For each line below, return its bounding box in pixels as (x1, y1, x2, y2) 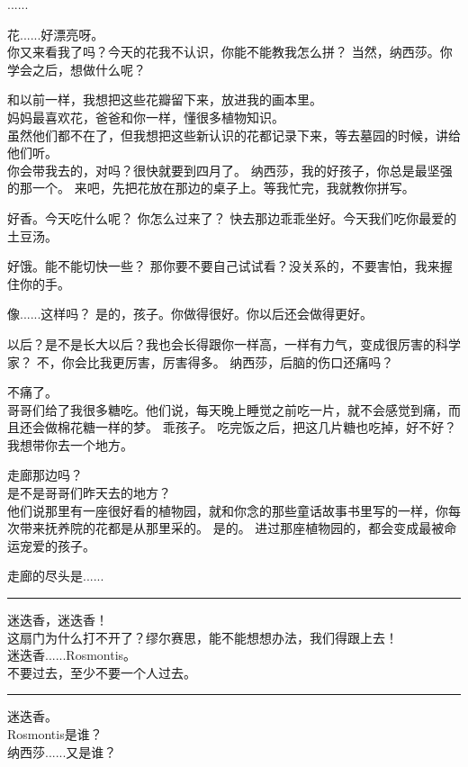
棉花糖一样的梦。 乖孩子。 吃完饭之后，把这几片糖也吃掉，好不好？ (57, 418, 457, 437)
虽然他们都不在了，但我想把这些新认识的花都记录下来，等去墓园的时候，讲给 (7, 125, 461, 144)
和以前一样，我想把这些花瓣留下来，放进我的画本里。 (7, 90, 322, 109)
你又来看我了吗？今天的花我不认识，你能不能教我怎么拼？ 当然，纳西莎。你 (7, 42, 453, 61)
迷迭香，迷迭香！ (7, 610, 108, 629)
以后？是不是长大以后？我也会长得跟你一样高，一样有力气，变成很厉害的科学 (7, 334, 461, 353)
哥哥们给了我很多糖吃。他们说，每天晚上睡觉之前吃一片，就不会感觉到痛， (7, 400, 448, 419)
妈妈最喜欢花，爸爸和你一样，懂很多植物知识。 (7, 107, 284, 126)
